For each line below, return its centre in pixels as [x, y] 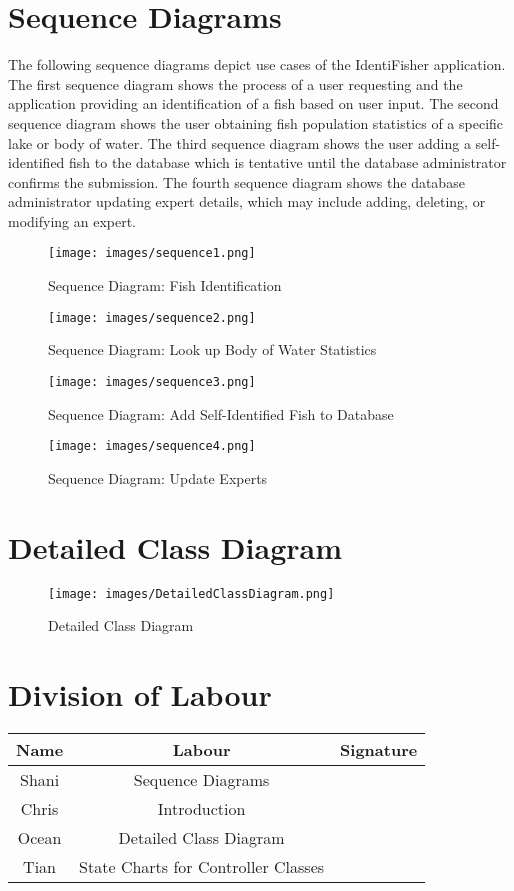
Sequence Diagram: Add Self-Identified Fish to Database [221, 413]
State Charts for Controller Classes [202, 866]
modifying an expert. [72, 220]
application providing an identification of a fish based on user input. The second [253, 103]
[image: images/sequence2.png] [152, 317]
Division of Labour [140, 694]
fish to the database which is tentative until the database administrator [288, 162]
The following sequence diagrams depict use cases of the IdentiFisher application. [257, 64]
